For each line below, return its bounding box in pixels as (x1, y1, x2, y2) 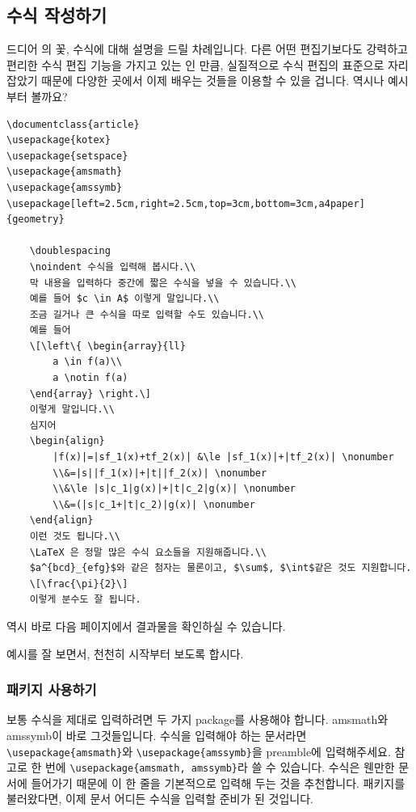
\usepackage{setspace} (6, 150, 128, 162)
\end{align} (29, 514, 94, 527)
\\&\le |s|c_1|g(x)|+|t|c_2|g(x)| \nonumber (53, 483, 296, 495)
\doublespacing (29, 245, 111, 257)
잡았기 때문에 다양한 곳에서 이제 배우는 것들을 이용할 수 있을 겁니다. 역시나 (6, 72, 384, 89)
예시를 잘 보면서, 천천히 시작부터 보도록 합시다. (6, 645, 244, 662)
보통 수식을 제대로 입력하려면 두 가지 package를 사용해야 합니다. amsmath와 (6, 711, 389, 728)
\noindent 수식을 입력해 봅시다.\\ (29, 260, 196, 273)
